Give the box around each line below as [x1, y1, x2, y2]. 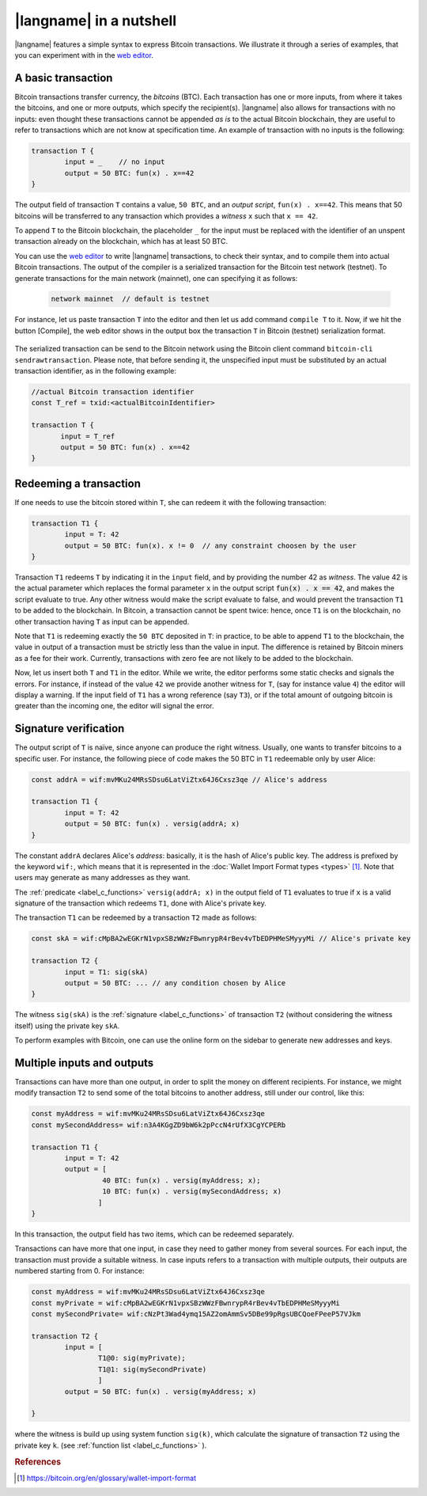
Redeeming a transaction [14, 477, 142, 490]
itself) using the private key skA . [14, 1021, 120, 1031]
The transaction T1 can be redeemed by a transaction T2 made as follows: [14, 913, 257, 922]
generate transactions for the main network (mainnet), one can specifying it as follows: [14, 273, 298, 283]
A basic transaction [14, 71, 113, 85]
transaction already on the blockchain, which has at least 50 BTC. [14, 237, 229, 246]
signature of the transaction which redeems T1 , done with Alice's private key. [14, 898, 266, 908]
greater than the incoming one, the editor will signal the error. [14, 701, 214, 711]
